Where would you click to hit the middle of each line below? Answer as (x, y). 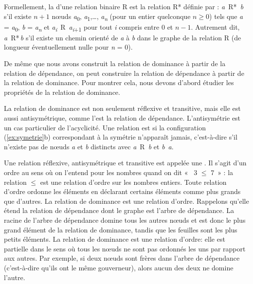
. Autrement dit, (215, 27)
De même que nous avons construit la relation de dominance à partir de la (115, 63)
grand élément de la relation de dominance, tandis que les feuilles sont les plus (121, 229)
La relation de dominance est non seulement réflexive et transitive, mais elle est (122, 108)
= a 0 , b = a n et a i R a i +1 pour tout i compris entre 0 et (89, 27)
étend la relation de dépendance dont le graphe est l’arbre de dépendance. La (119, 210)
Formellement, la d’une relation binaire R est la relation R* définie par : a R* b (124, 6)
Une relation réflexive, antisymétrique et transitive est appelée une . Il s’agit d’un (125, 163)
